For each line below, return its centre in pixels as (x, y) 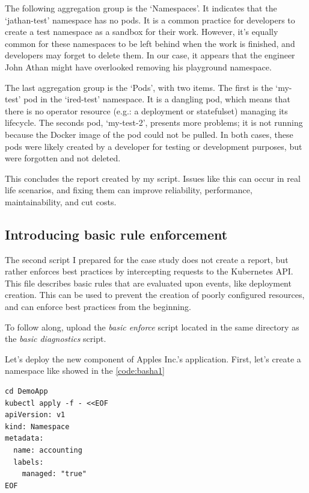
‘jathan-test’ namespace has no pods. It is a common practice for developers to (150, 20)
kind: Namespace (37, 426)
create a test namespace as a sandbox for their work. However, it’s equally (142, 32)
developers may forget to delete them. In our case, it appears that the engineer (150, 55)
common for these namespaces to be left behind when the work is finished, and (150, 43)
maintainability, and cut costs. (61, 201)
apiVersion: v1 (35, 415)
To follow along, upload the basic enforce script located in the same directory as (152, 327)
